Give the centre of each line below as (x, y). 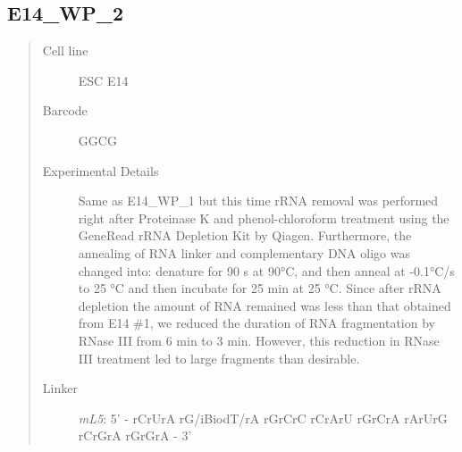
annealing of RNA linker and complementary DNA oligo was (244, 252)
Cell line (65, 50)
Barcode (65, 110)
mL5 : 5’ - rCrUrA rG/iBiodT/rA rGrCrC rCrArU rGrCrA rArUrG (263, 418)
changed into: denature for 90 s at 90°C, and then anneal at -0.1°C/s (266, 270)
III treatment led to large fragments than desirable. (219, 358)
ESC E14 (103, 80)
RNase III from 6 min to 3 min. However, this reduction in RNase (259, 340)
